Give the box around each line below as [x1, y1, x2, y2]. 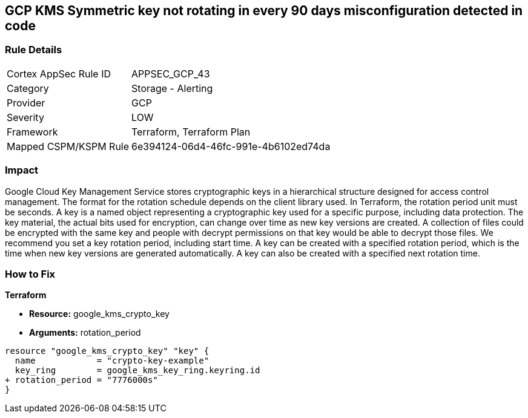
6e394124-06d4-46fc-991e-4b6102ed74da [131, 140, 331, 152]
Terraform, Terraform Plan [131, 125, 251, 138]
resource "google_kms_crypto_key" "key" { [5, 346, 210, 356]
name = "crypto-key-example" [15, 356, 210, 366]
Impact [5, 164, 39, 177]
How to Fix [5, 267, 56, 280]
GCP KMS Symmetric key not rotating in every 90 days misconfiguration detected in [5, 3, 523, 18]
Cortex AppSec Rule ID [7, 67, 111, 80]
